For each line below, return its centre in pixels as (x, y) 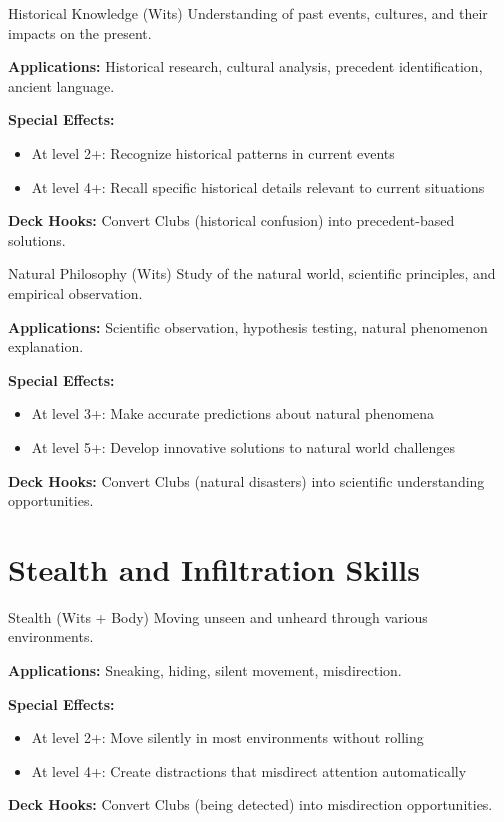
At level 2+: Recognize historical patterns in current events (213, 152)
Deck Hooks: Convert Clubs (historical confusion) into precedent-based (231, 220)
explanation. (46, 346)
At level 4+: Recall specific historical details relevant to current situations (258, 186)
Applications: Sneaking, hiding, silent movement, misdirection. (205, 670)
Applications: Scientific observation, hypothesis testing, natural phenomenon (248, 326)
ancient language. (61, 85)
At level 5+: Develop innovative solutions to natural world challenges (243, 446)
